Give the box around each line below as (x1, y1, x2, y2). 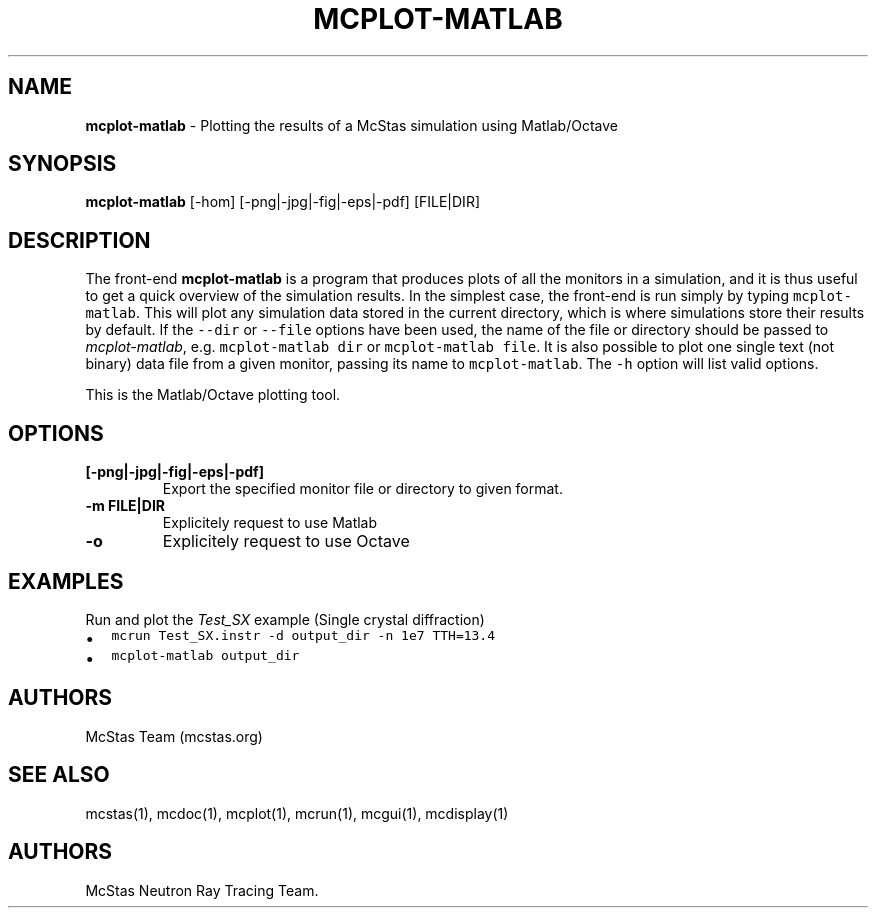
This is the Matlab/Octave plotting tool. (85, 386, 341, 404)
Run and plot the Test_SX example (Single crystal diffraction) (85, 610, 485, 628)
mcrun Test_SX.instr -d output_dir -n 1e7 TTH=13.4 (111, 627, 496, 643)
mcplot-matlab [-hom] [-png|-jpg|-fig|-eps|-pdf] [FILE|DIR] (85, 193, 480, 211)
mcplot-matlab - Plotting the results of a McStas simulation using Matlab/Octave (85, 116, 618, 134)
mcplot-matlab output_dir (111, 647, 300, 663)
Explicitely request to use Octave (162, 531, 410, 552)
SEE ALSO (8, 762, 110, 788)
